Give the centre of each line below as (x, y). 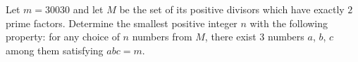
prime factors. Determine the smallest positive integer (122, 23)
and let (88, 9)
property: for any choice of (63, 37)
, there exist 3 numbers (254, 37)
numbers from (162, 37)
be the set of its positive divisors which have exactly (232, 9)
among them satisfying (55, 50)
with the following (289, 23)
